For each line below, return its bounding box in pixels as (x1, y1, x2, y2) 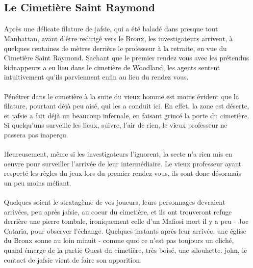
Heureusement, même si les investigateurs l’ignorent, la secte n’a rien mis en (4, 149, 232, 159)
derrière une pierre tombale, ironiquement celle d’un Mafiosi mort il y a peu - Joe (4, 216, 249, 226)
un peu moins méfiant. (4, 177, 71, 188)
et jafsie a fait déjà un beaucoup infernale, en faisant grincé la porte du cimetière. (4, 110, 250, 120)
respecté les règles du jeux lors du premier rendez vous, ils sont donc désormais (4, 168, 241, 178)
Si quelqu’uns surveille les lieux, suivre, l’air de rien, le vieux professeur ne (4, 120, 228, 130)
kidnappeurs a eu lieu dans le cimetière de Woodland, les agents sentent (4, 62, 220, 72)
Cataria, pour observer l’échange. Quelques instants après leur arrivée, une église (4, 225, 246, 236)
